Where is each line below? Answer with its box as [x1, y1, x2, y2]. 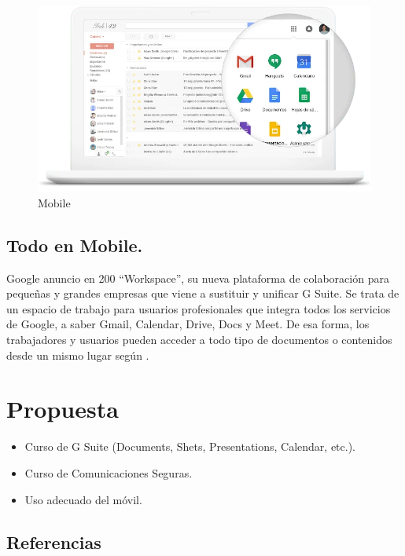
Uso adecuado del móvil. [24, 491, 142, 507]
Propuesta [6, 393, 119, 425]
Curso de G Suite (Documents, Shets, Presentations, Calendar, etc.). [24, 438, 356, 455]
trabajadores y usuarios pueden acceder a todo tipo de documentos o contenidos [6, 331, 392, 348]
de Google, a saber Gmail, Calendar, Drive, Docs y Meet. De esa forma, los [6, 316, 370, 332]
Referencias [6, 529, 101, 554]
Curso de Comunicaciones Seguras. [24, 464, 193, 481]
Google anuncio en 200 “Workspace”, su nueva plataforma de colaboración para [6, 269, 389, 286]
